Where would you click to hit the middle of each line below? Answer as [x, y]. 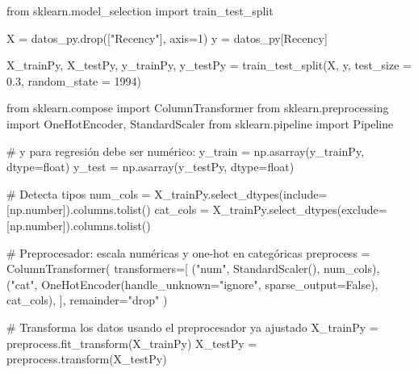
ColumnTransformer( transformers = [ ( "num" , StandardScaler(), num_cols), [193, 268]
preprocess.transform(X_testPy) [87, 359]
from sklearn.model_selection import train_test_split [140, 10]
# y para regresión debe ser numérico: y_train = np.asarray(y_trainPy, [186, 151]
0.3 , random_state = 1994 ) [74, 80]
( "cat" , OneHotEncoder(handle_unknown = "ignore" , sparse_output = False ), [192, 284]
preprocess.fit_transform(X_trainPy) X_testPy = [132, 343]
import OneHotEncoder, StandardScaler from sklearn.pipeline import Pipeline [200, 123]
